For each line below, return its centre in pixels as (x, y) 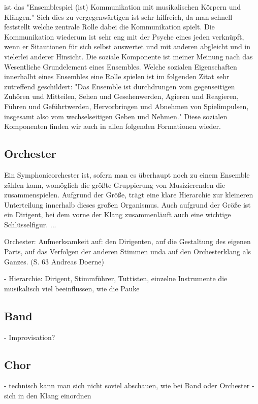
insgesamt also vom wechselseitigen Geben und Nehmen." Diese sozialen (116, 116)
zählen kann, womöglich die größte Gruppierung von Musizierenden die (115, 184)
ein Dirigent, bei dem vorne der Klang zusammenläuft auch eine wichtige (118, 214)
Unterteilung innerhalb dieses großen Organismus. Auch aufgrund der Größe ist (127, 204)
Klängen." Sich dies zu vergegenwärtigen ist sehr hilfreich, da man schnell (118, 16)
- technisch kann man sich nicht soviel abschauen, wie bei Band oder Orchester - (129, 385)
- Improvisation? (30, 337)
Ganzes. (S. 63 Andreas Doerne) (54, 261)
